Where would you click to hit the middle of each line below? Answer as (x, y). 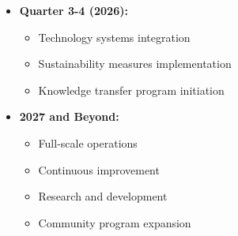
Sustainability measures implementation (135, 64)
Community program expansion (115, 222)
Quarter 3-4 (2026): (74, 10)
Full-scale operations (88, 142)
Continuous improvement (99, 169)
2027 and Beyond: (69, 116)
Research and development (103, 196)
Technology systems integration (114, 37)
